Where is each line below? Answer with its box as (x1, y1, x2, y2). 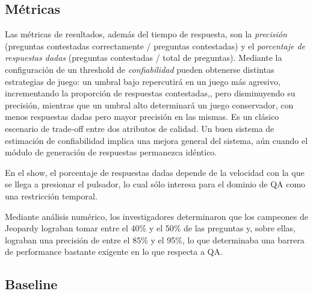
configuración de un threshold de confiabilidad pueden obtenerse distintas (5, 63, 274, 75)
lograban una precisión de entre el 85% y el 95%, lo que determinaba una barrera (5, 233, 305, 246)
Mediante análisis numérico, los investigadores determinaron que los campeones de (5, 210, 308, 222)
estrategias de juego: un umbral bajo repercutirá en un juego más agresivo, (5, 75, 280, 87)
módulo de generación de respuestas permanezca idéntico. (5, 146, 217, 158)
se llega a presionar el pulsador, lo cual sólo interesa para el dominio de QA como (5, 178, 306, 190)
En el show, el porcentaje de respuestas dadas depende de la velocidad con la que (5, 166, 305, 178)
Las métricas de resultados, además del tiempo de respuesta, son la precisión (5, 28, 287, 40)
